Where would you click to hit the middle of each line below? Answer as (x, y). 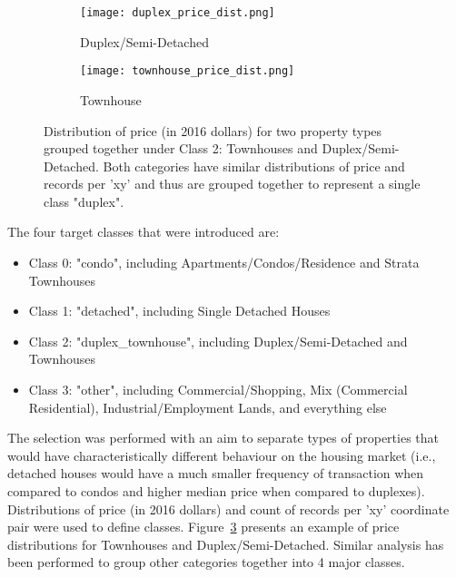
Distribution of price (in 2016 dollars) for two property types (213, 130)
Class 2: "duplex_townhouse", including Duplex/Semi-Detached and (218, 341)
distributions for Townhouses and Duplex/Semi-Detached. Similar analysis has (226, 544)
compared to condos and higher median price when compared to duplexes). (216, 491)
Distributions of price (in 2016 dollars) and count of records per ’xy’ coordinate (228, 509)
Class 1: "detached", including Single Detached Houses (179, 311)
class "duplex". (84, 201)
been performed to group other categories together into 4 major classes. (206, 562)
